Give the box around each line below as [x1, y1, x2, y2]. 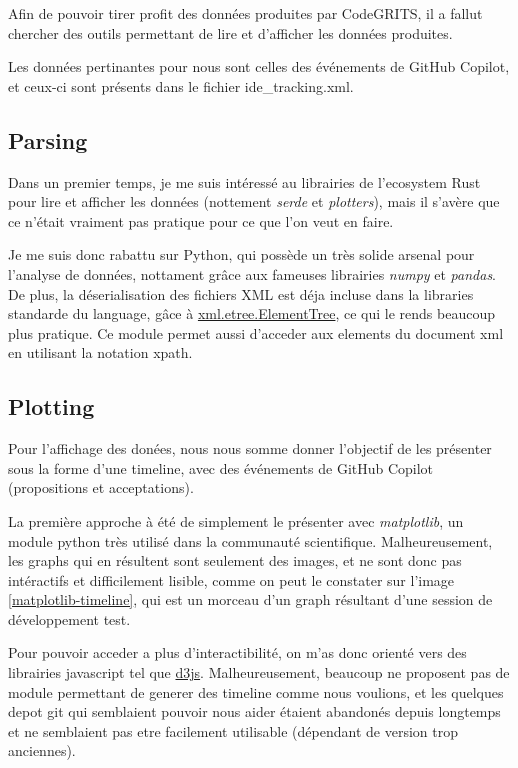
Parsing [8, 124, 88, 155]
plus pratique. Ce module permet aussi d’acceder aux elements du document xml [8, 322, 504, 343]
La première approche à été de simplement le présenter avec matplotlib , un [8, 510, 464, 531]
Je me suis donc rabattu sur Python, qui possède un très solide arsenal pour [8, 244, 475, 265]
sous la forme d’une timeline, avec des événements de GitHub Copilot [8, 457, 434, 478]
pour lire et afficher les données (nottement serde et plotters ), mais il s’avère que [8, 191, 500, 212]
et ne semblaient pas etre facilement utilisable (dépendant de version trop [8, 720, 458, 741]
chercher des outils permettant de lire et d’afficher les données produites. [8, 22, 453, 43]
